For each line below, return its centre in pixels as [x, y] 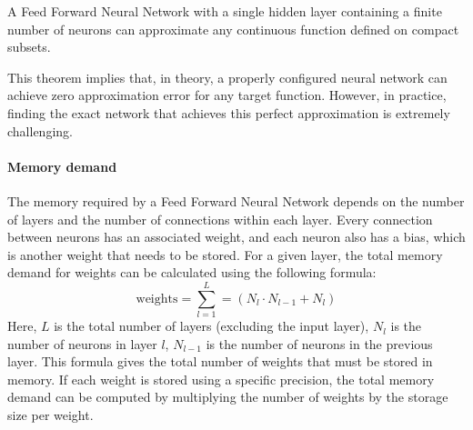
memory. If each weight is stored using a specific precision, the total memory [221, 379]
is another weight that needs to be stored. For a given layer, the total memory [225, 254]
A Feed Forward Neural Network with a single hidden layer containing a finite [225, 11]
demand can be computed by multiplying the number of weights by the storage [228, 397]
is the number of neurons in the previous [319, 343]
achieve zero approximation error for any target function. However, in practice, [227, 95]
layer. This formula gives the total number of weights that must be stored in [220, 361]
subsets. [29, 47]
